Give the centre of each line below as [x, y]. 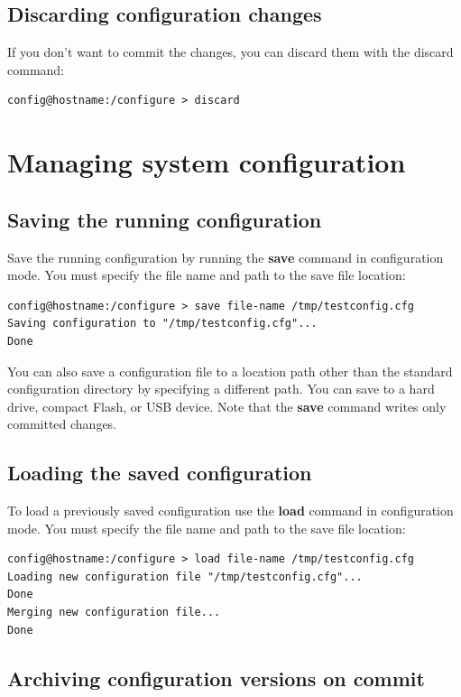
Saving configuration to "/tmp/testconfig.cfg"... [162, 324]
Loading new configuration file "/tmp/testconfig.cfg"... [185, 576]
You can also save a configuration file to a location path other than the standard [230, 371]
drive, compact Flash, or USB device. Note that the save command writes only [227, 406]
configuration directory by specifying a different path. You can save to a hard [221, 389]
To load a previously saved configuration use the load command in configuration [230, 511]
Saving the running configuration [165, 219]
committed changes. [62, 424]
